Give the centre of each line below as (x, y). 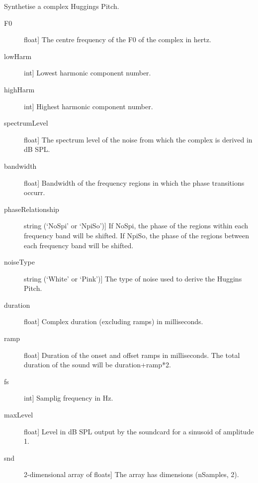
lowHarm (18, 56)
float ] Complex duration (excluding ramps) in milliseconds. (114, 321)
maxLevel (19, 415)
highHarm (19, 89)
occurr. (35, 192)
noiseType (19, 262)
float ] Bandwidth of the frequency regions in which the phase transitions (134, 182)
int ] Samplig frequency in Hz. (69, 398)
